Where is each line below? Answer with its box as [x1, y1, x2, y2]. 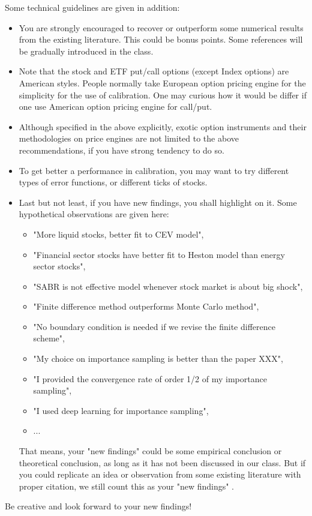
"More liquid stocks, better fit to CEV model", [33, 227, 204, 240]
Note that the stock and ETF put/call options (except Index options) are [19, 65, 289, 77]
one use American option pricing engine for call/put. [19, 100, 212, 113]
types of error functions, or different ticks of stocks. [19, 176, 208, 188]
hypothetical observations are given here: [19, 208, 169, 220]
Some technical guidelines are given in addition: [5, 1, 180, 13]
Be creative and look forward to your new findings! [5, 500, 192, 512]
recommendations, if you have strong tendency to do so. [19, 143, 224, 156]
